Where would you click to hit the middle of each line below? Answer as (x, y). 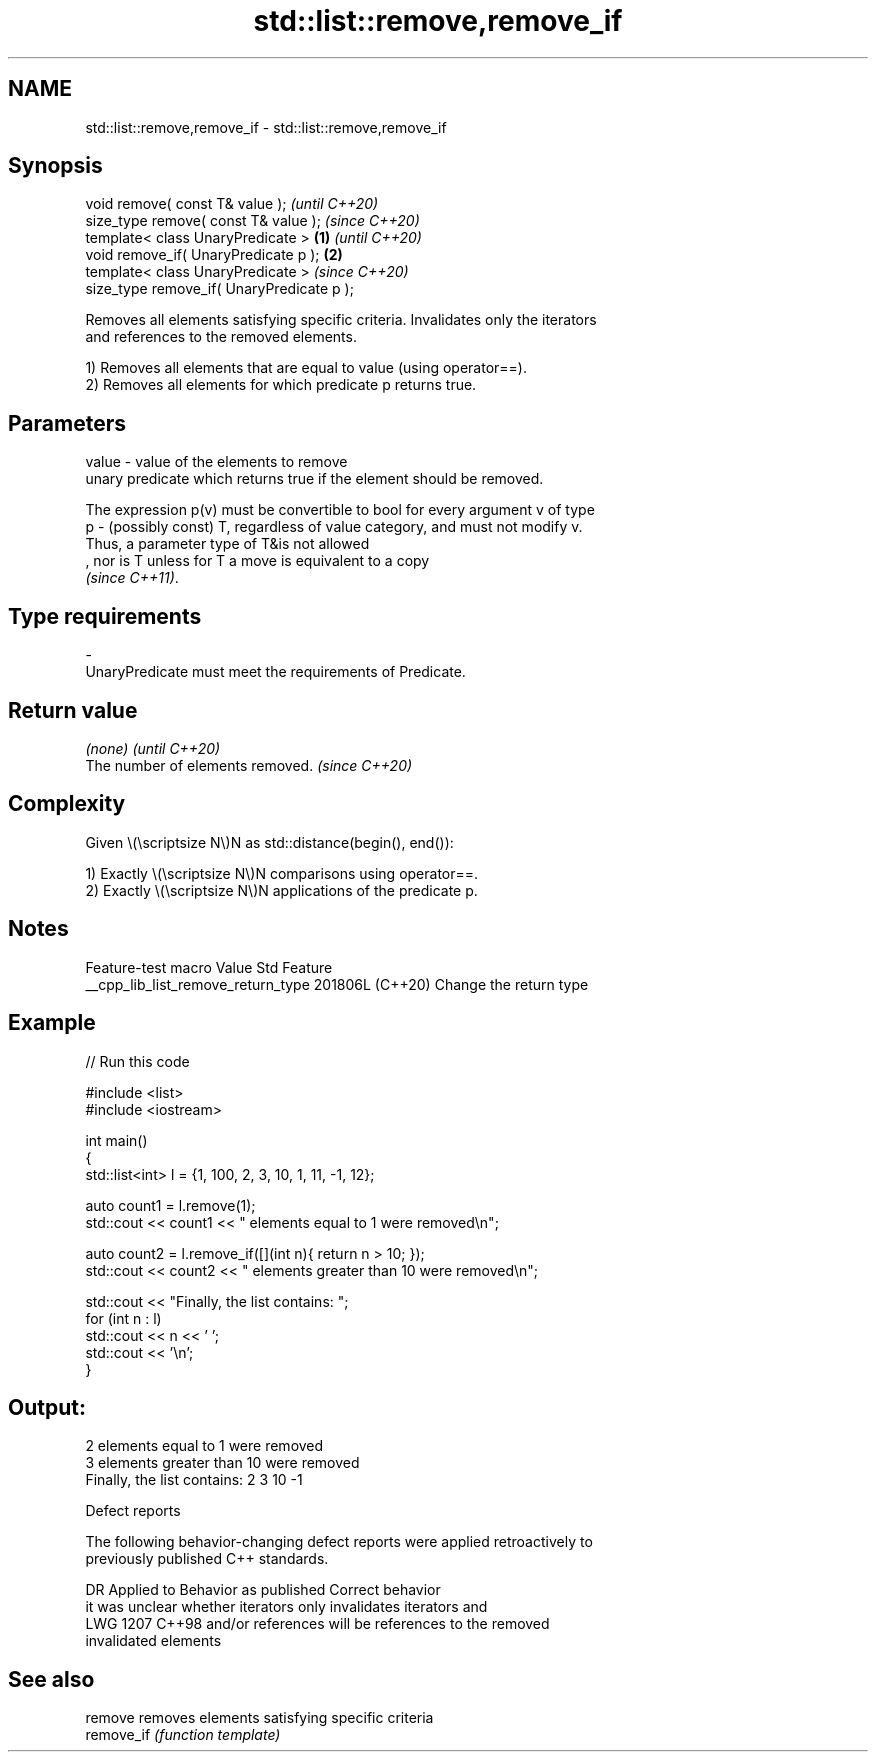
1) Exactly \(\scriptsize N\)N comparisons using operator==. (282, 873)
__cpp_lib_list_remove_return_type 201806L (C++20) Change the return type (337, 984)
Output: (47, 1407)
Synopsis (55, 166)
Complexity (67, 804)
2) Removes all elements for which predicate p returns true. (281, 385)
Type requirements (105, 616)
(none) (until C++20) (153, 748)
